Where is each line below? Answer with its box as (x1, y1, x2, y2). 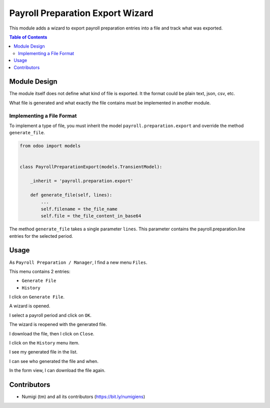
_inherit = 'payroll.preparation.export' (30, 178, 133, 184)
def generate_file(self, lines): (30, 192, 112, 198)
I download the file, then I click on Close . (9, 330, 94, 336)
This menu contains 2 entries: (9, 268, 70, 274)
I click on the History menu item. (9, 340, 79, 346)
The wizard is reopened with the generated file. (9, 321, 107, 327)
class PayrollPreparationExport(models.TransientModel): (19, 164, 162, 170)
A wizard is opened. (9, 303, 50, 309)
